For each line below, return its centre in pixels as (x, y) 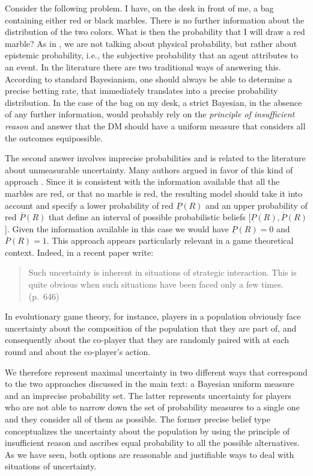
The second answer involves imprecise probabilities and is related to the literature (155, 158)
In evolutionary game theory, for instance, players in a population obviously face (153, 316)
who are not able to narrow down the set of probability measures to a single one (152, 407)
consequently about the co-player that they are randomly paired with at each (147, 340)
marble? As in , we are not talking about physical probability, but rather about (151, 43)
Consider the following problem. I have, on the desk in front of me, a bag (139, 8)
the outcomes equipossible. (54, 138)
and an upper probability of (257, 205)
